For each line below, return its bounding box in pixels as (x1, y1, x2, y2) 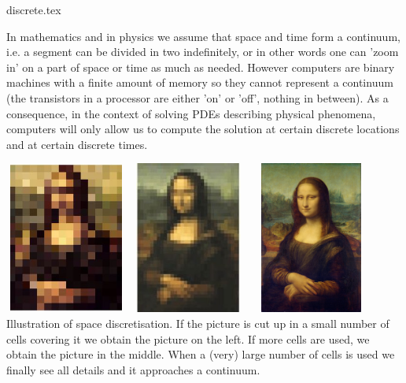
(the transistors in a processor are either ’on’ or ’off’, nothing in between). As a (6, 89, 389, 106)
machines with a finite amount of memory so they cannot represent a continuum (6, 74, 393, 91)
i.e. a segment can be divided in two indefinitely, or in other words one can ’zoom (6, 43, 399, 60)
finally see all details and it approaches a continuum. (6, 361, 260, 377)
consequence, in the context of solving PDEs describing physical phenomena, (6, 105, 376, 121)
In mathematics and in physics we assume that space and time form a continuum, (6, 28, 400, 44)
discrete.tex (6, 2, 61, 17)
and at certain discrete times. (6, 136, 148, 152)
